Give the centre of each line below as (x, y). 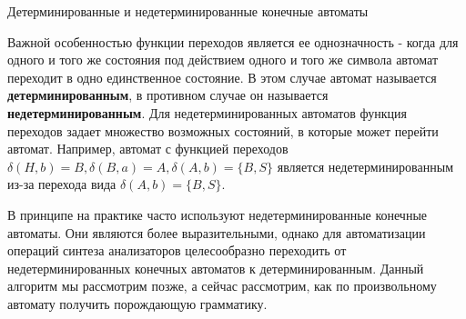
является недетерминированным (365, 166)
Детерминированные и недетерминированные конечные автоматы (188, 11)
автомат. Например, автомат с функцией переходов (148, 149)
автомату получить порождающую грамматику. (137, 303)
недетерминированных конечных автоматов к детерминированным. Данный (216, 268)
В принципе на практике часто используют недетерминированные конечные (218, 214)
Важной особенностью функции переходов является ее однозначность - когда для (233, 41)
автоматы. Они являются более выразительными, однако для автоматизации (217, 232)
